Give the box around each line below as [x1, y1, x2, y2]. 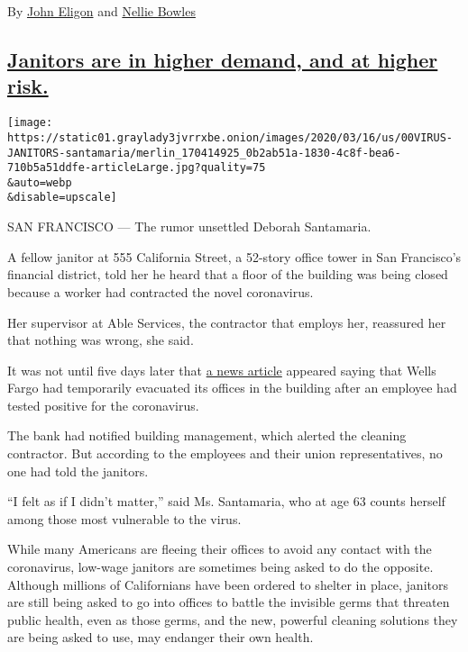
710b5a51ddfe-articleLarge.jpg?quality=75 [7, 161, 266, 175]
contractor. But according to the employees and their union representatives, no [7, 444, 443, 463]
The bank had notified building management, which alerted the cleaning [7, 426, 407, 445]
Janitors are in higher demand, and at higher [7, 45, 438, 73]
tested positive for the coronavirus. [7, 395, 199, 414]
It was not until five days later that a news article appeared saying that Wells [7, 360, 436, 379]
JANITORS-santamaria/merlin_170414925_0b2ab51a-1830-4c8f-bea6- [7, 146, 401, 159]
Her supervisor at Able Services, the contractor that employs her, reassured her [7, 312, 446, 331]
